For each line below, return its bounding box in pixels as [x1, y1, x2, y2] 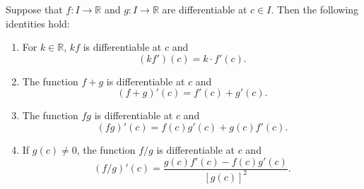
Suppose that [6, 2, 63, 16]
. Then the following [271, 2, 359, 16]
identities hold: [6, 16, 70, 30]
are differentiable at [162, 2, 247, 16]
